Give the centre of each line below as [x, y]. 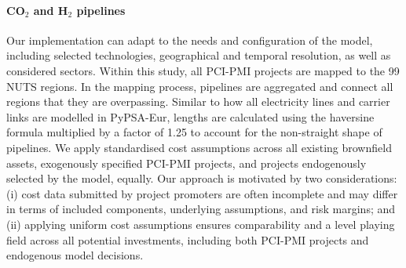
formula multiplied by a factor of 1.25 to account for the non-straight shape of [194, 132]
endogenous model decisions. [75, 255]
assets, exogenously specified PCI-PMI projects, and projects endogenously [187, 163]
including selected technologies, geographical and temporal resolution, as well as [199, 55]
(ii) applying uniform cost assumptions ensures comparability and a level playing [201, 224]
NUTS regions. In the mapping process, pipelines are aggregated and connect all [200, 86]
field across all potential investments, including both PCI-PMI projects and [188, 239]
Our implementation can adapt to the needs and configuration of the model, [190, 40]
